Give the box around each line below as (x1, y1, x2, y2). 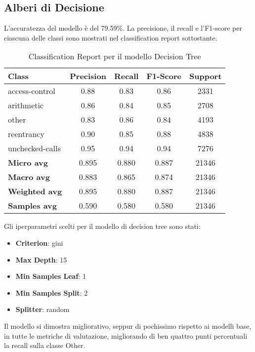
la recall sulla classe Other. (4, 340, 85, 351)
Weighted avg (8, 185, 62, 197)
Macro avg (8, 171, 50, 183)
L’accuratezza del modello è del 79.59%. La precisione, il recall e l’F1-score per (4, 23, 242, 33)
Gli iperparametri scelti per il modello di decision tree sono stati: (4, 221, 201, 231)
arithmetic (8, 99, 44, 111)
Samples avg (8, 200, 57, 212)
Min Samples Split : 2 (15, 287, 88, 298)
